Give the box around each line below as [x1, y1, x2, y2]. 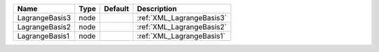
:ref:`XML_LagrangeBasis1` [137, 31, 226, 41]
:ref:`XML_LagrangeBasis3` [137, 13, 227, 22]
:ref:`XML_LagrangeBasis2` [137, 22, 227, 31]
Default [104, 4, 129, 13]
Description [137, 4, 177, 13]
